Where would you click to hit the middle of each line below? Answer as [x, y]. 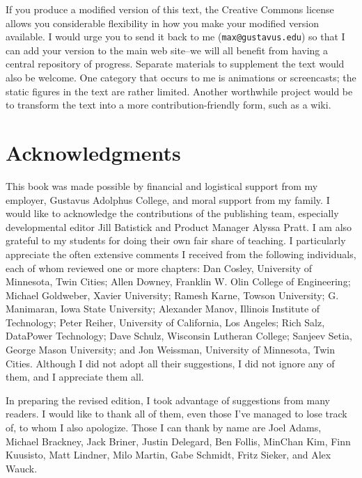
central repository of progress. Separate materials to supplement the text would [175, 64]
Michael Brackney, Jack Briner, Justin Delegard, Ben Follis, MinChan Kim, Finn [178, 441]
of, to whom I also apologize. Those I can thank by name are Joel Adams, [164, 428]
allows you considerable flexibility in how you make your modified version [162, 23]
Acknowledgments [93, 152]
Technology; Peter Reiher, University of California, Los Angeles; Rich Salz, [165, 322]
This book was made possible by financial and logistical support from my [162, 185]
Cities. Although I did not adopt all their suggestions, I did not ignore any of [170, 363]
